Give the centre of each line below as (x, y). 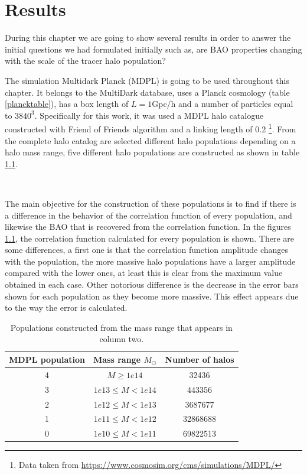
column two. (122, 339)
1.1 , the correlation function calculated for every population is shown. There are (150, 238)
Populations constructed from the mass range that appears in (121, 327)
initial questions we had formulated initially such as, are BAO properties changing (153, 49)
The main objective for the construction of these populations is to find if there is (151, 203)
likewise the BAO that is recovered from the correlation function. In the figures (148, 227)
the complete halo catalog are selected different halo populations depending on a (150, 140)
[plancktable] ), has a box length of (67, 104)
